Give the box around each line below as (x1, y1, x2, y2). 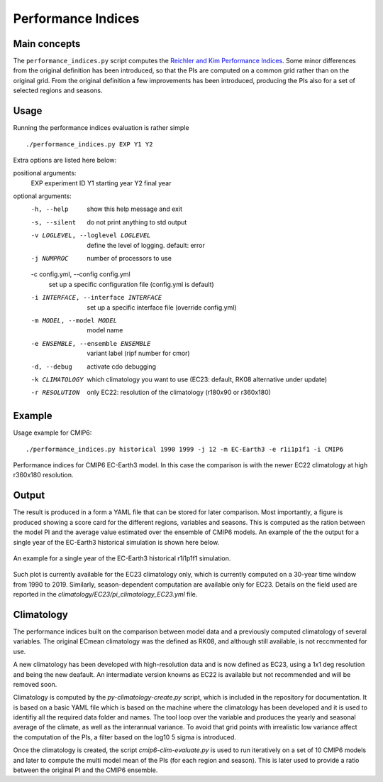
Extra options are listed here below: (13, 156, 117, 164)
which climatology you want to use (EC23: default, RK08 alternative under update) (87, 375, 328, 384)
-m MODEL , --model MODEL (30, 317, 117, 325)
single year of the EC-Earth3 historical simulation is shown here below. (13, 538, 220, 546)
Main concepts (13, 38, 81, 50)
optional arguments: (13, 192, 72, 200)
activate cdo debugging (87, 362, 156, 371)
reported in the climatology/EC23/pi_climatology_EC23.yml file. (13, 590, 198, 599)
